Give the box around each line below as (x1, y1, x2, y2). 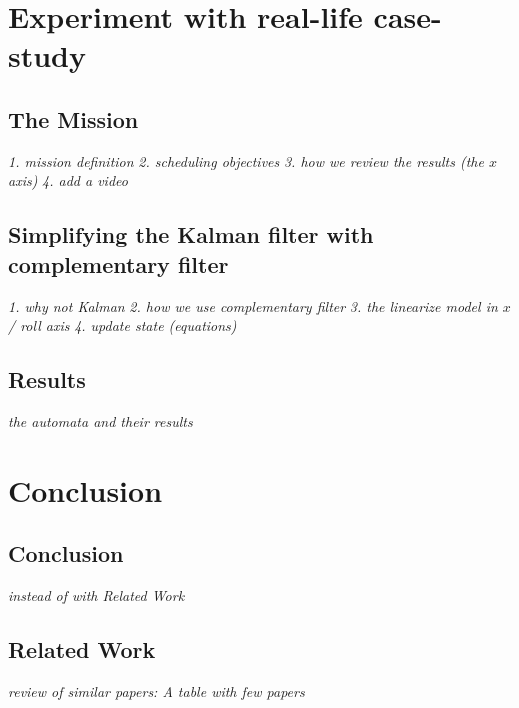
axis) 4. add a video (8, 170, 128, 191)
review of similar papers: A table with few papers (8, 680, 305, 701)
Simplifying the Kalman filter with (8, 219, 374, 250)
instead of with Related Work (8, 585, 185, 606)
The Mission (8, 103, 139, 134)
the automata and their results (8, 410, 193, 431)
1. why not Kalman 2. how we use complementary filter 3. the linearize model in (8, 295, 498, 316)
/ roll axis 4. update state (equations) (8, 315, 237, 336)
